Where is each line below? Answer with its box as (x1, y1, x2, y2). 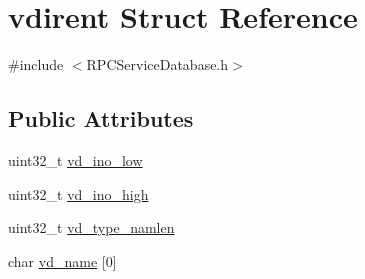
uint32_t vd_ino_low (8, 149, 143, 170)
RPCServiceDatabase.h (86, 54, 229, 75)
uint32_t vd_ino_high (8, 183, 149, 204)
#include (8, 54, 64, 75)
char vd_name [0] (8, 250, 117, 271)
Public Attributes (8, 103, 194, 134)
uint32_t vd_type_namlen (8, 217, 175, 238)
